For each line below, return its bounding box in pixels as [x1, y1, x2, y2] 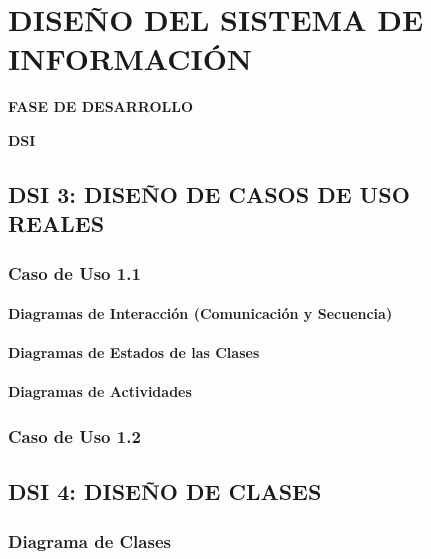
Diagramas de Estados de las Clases [8, 342, 260, 363]
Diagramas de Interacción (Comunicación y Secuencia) [8, 303, 393, 324]
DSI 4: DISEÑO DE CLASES [8, 476, 322, 507]
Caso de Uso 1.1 [8, 260, 141, 285]
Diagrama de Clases [8, 528, 171, 553]
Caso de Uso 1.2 [8, 424, 141, 448]
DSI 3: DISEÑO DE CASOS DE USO [8, 178, 410, 209]
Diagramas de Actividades [8, 381, 192, 402]
